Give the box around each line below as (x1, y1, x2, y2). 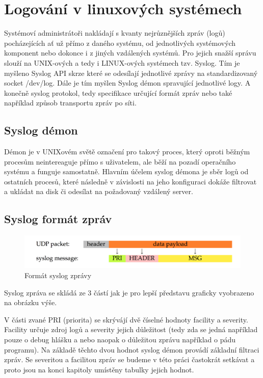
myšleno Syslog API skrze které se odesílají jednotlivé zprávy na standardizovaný (4, 67, 258, 78)
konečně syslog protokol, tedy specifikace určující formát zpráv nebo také (4, 87, 232, 98)
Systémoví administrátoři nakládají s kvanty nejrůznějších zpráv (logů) (4, 28, 225, 38)
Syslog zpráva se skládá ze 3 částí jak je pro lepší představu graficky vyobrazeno (4, 287, 254, 298)
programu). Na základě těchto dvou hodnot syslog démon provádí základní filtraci (4, 344, 259, 355)
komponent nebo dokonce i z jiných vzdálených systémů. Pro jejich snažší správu (4, 47, 256, 58)
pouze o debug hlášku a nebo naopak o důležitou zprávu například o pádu (4, 334, 236, 344)
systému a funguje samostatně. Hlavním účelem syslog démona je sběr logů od (4, 166, 249, 177)
